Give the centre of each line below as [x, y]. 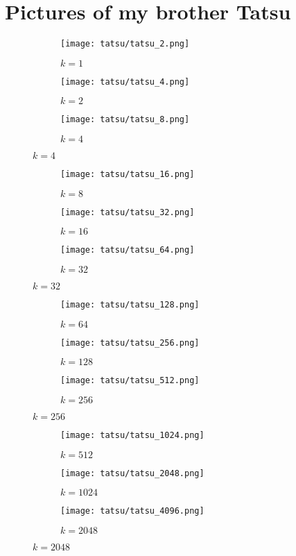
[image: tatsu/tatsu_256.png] [130, 343]
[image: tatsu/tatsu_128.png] [130, 305]
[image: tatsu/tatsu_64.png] [128, 250]
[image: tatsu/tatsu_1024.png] [132, 436]
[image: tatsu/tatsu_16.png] [128, 175]
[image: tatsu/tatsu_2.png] [125, 44]
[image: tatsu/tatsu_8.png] [125, 120]
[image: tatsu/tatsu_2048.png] [132, 473]
